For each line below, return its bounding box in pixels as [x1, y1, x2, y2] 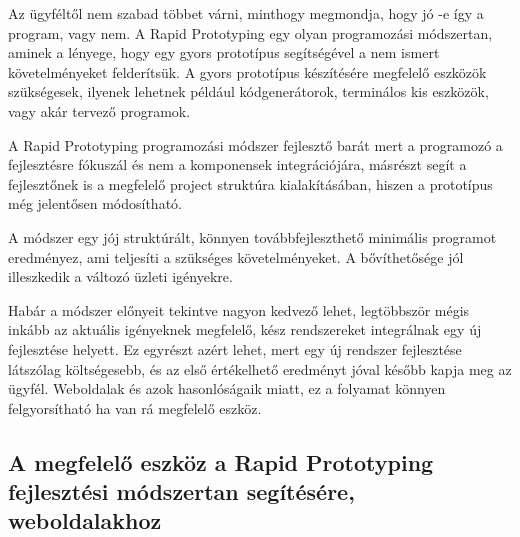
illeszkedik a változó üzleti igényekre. [8, 266, 233, 287]
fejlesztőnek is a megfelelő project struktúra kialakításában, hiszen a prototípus [8, 173, 493, 194]
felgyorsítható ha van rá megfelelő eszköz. [8, 397, 262, 418]
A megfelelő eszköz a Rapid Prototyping [8, 446, 434, 477]
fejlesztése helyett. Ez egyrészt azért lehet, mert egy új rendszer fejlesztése [8, 338, 462, 359]
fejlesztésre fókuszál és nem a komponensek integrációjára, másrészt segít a [8, 154, 467, 175]
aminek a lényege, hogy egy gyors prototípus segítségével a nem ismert [8, 42, 440, 63]
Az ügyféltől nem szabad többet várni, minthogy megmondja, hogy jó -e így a [8, 3, 484, 23]
